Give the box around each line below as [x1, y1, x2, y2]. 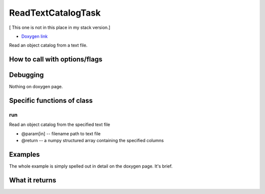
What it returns [9, 176, 56, 184]
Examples [9, 150, 40, 159]
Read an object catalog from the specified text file [9, 121, 110, 127]
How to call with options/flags [9, 55, 103, 64]
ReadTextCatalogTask [9, 7, 101, 18]
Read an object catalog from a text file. [9, 42, 88, 48]
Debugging [9, 71, 44, 79]
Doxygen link [21, 33, 48, 39]
